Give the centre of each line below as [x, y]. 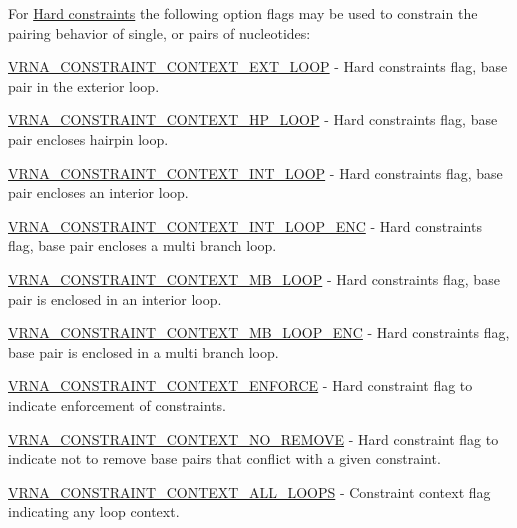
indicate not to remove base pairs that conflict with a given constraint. [224, 458]
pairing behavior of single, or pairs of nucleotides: [159, 32]
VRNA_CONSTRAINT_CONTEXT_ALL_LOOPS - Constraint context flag [249, 491]
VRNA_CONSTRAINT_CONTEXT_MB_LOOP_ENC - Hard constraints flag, [259, 332]
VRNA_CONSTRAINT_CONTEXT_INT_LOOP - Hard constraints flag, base [255, 172]
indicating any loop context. [94, 511]
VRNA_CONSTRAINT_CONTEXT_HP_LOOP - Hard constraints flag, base [253, 119]
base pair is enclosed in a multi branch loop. [143, 351]
